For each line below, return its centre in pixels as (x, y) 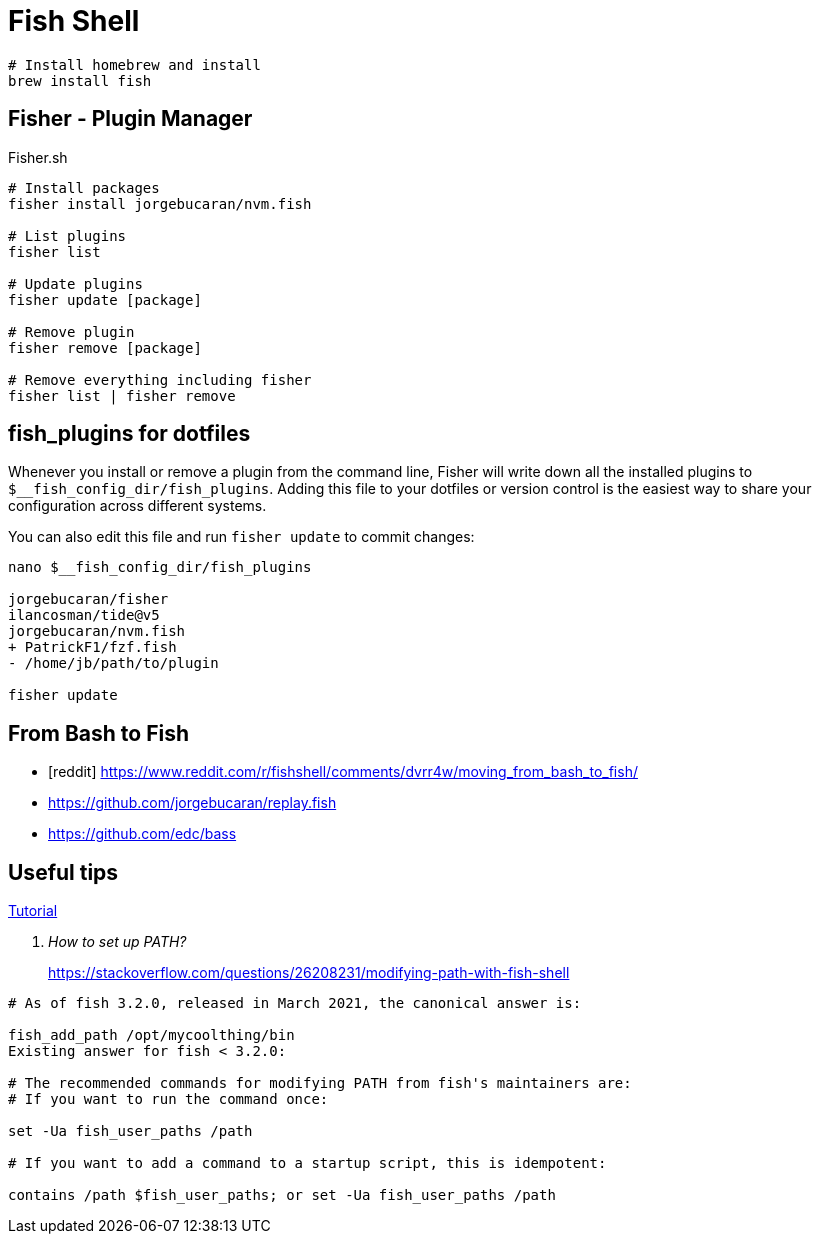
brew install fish (80, 80)
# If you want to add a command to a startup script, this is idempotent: (307, 1163)
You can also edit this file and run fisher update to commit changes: (241, 537)
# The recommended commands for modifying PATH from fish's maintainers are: (320, 1083)
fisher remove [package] (105, 347)
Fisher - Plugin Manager (130, 119)
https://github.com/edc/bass (142, 834)
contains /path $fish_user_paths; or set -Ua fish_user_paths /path (282, 1195)
